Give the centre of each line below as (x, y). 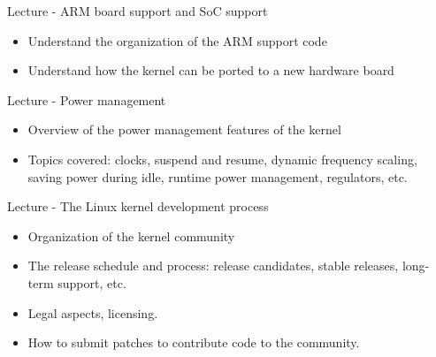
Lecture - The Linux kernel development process (138, 206)
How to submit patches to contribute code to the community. (194, 342)
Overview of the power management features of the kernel (184, 129)
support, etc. (92, 282)
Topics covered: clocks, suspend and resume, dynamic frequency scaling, (222, 159)
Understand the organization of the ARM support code (177, 40)
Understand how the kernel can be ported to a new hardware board (211, 70)
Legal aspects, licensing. (93, 312)
